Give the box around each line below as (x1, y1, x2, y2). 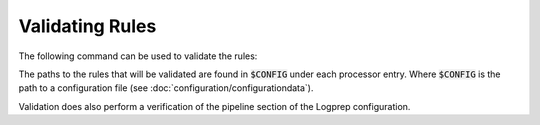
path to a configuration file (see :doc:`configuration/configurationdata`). (18, 82, 314, 94)
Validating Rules (18, 15, 157, 37)
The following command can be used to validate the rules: (18, 50, 258, 62)
